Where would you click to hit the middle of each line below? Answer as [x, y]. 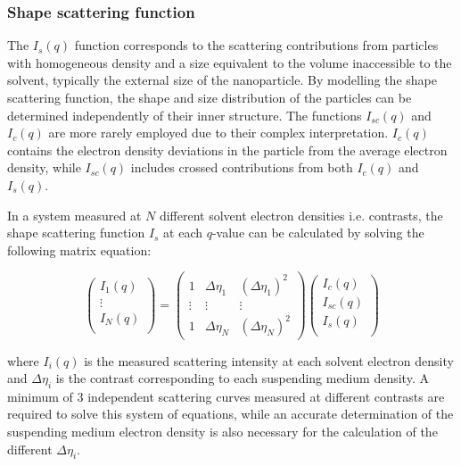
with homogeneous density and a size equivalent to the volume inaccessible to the [230, 62]
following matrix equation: [79, 250]
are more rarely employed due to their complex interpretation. [218, 133]
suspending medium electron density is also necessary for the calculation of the [222, 432]
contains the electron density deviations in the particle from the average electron [227, 150]
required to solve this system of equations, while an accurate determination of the [230, 414]
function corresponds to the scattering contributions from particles [256, 45]
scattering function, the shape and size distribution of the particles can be [210, 97]
